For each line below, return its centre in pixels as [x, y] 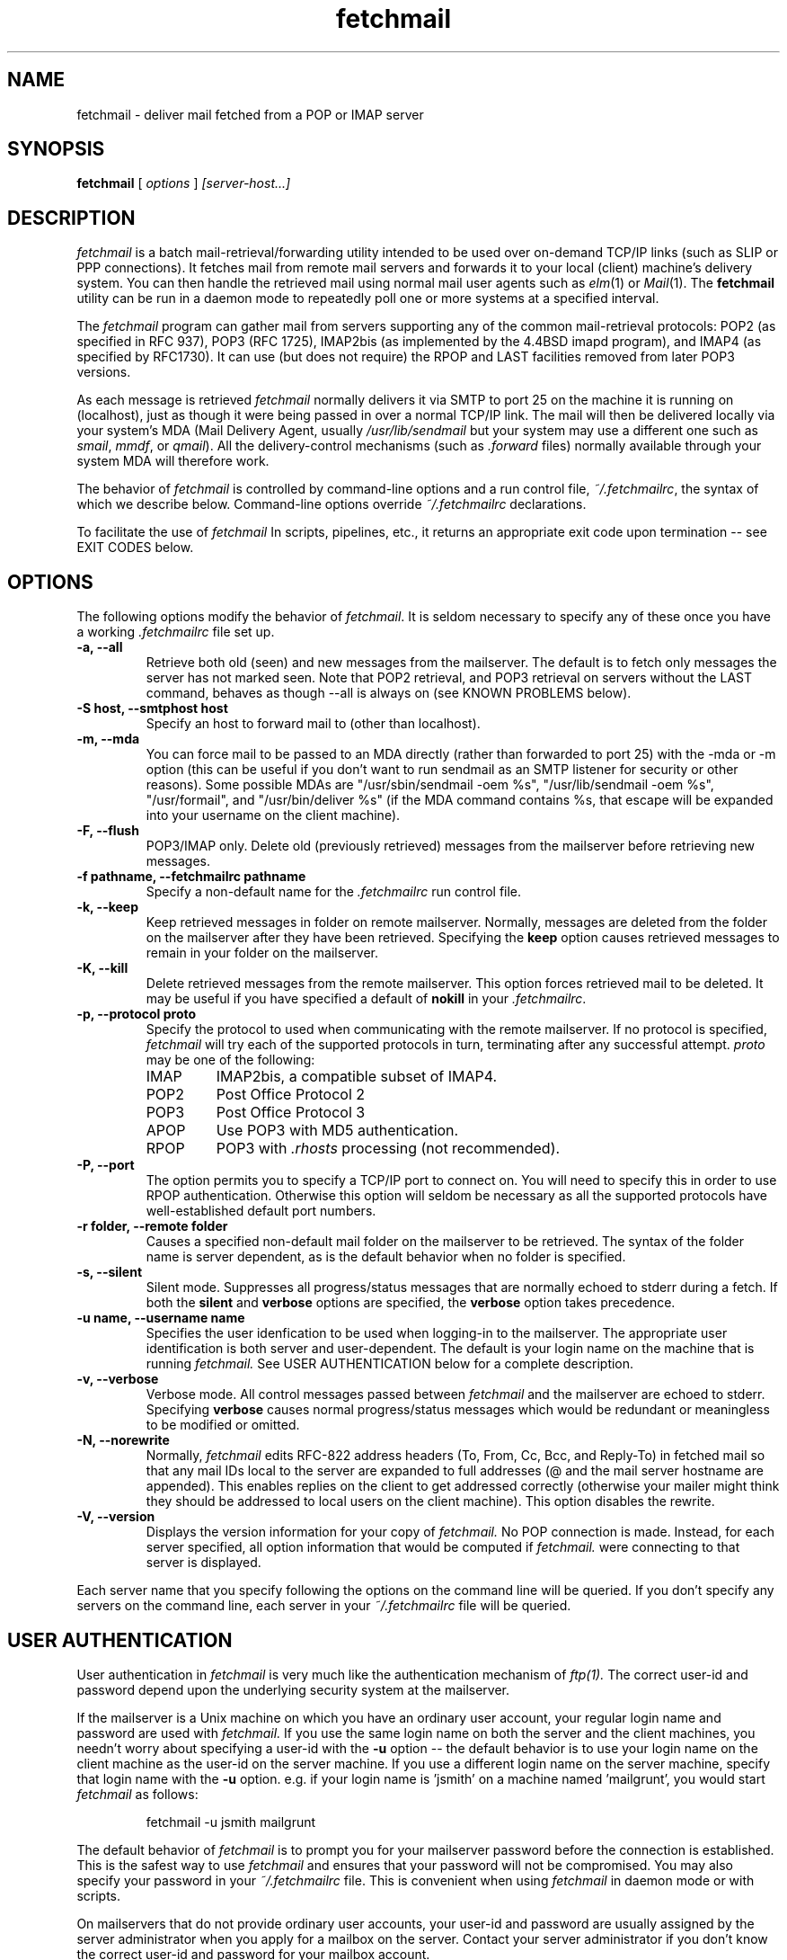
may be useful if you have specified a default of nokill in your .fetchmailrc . [366, 999]
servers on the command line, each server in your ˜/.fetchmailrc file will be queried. [324, 1606]
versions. [104, 372]
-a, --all [100, 647]
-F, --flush [108, 831]
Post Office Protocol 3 [291, 1113]
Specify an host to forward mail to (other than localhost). [313, 724]
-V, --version [116, 1517]
